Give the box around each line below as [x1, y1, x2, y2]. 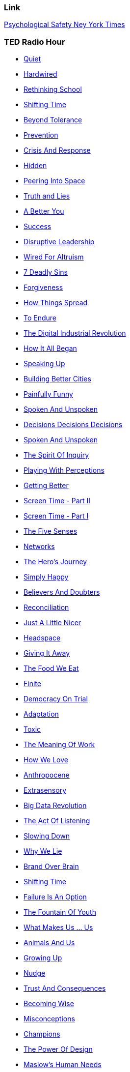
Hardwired [24, 70, 57, 79]
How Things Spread [24, 298, 88, 307]
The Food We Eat [24, 664, 79, 673]
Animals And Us [24, 938, 75, 947]
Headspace [24, 634, 61, 642]
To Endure [24, 314, 57, 322]
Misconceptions [24, 1014, 75, 1023]
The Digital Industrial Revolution [24, 329, 126, 338]
